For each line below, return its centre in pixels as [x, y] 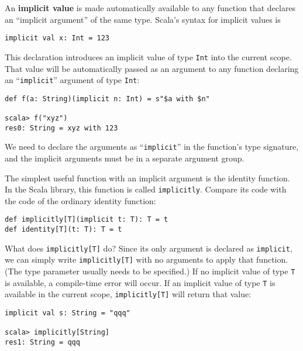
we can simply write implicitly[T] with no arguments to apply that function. [147, 259]
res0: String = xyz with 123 [61, 128]
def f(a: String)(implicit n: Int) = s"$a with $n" [107, 99]
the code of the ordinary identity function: [80, 200]
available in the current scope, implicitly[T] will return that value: [128, 294]
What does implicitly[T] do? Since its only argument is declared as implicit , [149, 248]
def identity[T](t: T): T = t [63, 230]
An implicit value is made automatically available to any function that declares [150, 8]
